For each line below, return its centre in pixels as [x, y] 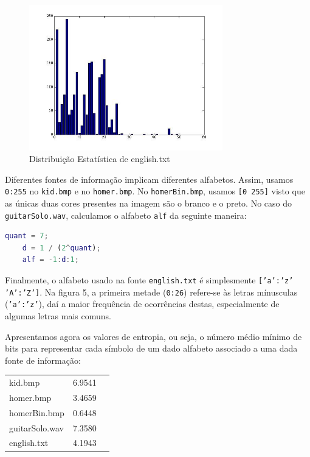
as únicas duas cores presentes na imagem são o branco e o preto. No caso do [149, 203]
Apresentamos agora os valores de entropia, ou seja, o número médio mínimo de [153, 336]
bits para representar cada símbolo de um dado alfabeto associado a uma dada [151, 348]
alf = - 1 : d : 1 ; [50, 260]
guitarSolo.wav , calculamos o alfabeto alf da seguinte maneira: [126, 215]
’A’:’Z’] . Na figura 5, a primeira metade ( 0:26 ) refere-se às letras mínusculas [151, 292]
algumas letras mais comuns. [58, 315]
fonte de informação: [43, 360]
